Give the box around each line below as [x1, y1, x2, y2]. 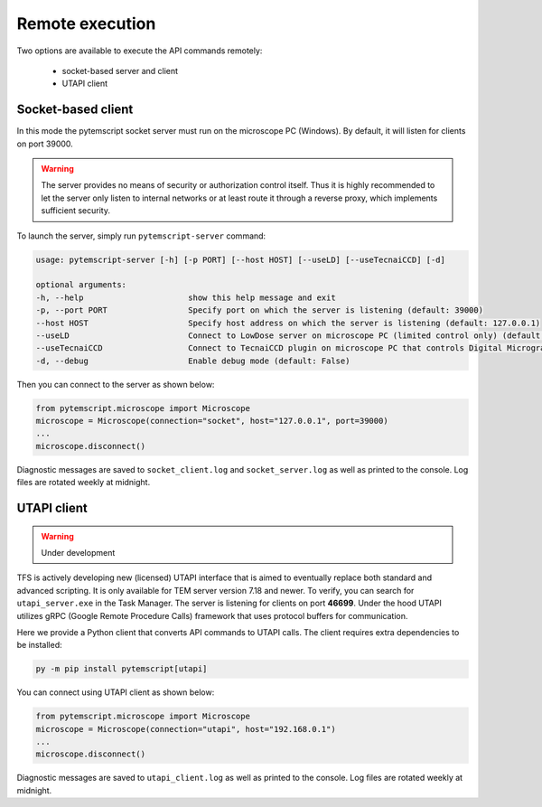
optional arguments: [35, 280, 126, 290]
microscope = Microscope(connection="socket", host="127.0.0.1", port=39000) [35, 416, 388, 427]
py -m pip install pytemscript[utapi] [35, 664, 208, 674]
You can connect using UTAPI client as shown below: [16, 687, 215, 698]
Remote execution [16, 14, 156, 33]
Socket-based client [16, 102, 134, 117]
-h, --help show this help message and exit [35, 292, 336, 303]
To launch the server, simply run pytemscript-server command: [16, 230, 266, 241]
